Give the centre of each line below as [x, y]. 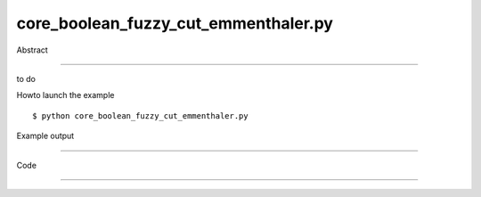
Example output [45, 136]
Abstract [32, 50]
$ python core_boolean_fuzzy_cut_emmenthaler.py [140, 115]
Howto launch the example [65, 95]
